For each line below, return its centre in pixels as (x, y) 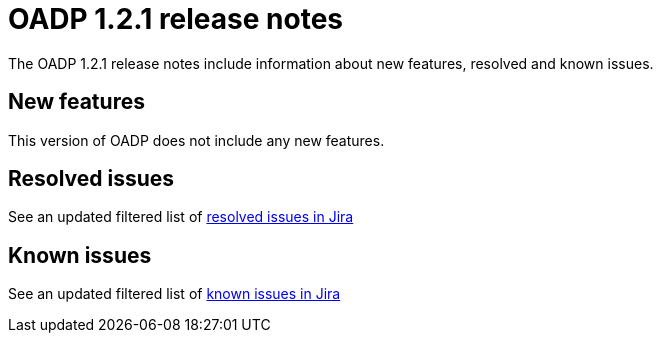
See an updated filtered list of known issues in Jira (174, 294)
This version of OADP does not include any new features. (196, 140)
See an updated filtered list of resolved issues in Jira (181, 217)
